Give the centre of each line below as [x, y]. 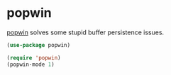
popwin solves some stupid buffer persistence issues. [85, 32]
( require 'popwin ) [34, 57]
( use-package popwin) [39, 45]
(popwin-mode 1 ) [31, 64]
